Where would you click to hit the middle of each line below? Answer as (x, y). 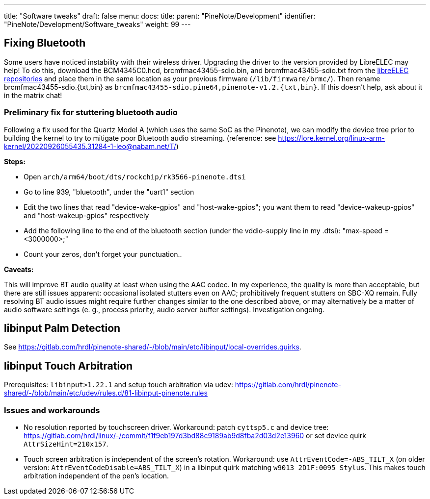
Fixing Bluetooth (45, 43)
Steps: (15, 161)
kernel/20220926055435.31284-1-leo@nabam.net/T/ (90, 146)
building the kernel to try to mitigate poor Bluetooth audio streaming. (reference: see (140, 138)
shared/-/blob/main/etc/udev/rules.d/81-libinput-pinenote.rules (106, 393)
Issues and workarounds (52, 410)
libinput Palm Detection (62, 328)
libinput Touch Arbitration (68, 366)
